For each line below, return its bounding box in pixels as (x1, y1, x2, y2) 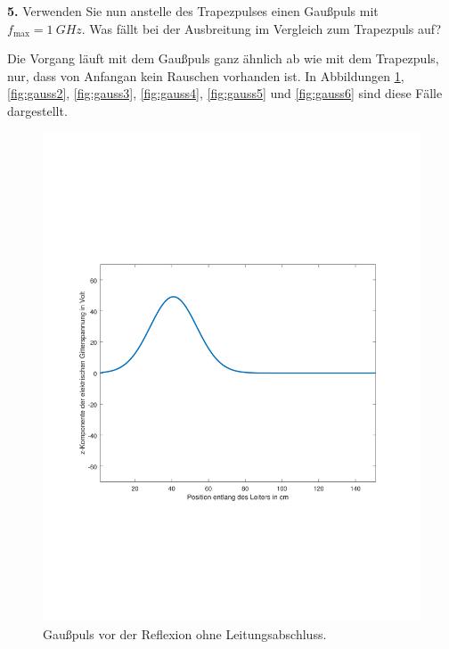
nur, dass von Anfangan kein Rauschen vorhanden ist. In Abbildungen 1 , (7, 66, 404, 85)
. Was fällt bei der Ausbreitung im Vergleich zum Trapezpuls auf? (81, 19, 442, 37)
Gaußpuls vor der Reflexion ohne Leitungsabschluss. (43, 625, 327, 644)
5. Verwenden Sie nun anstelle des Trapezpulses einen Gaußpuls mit (7, 2, 379, 20)
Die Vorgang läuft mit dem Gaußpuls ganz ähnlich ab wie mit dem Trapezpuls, (7, 49, 439, 68)
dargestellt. (7, 101, 68, 119)
